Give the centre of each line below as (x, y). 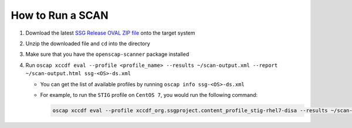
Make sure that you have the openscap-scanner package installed (107, 54)
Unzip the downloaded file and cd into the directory (88, 43)
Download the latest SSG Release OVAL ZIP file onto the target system (111, 33)
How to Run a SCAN (60, 15)
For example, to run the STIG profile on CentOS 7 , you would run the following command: (149, 95)
